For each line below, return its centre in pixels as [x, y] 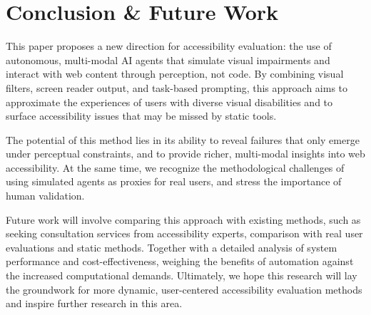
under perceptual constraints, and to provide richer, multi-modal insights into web [185, 154]
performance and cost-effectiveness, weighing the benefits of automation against [180, 261]
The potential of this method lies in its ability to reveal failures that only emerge [183, 139]
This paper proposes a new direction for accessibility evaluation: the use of [169, 46]
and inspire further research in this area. [94, 303]
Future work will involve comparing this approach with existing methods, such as [183, 219]
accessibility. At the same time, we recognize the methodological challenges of [175, 167]
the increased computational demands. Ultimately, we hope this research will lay [182, 275]
